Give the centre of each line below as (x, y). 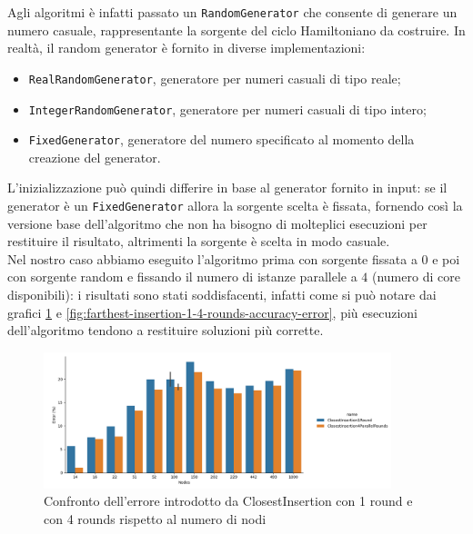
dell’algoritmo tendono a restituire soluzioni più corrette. (166, 330)
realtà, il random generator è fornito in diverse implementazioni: (186, 48)
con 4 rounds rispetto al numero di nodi (155, 518)
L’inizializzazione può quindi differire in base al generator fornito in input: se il (227, 188)
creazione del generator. (95, 157)
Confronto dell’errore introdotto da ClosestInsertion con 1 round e (228, 501)
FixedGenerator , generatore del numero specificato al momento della (221, 139)
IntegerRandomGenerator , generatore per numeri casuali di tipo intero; (227, 109)
